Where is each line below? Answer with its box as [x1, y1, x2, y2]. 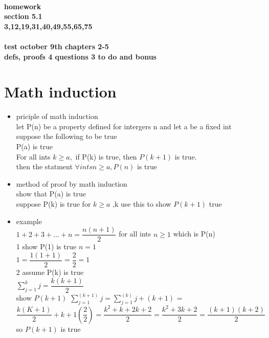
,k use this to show [113, 198, 171, 209]
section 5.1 [4, 11, 42, 22]
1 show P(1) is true [16, 241, 77, 252]
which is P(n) [173, 228, 215, 239]
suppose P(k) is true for [16, 198, 91, 209]
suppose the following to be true [16, 131, 117, 142]
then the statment [16, 161, 73, 172]
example [16, 215, 42, 226]
